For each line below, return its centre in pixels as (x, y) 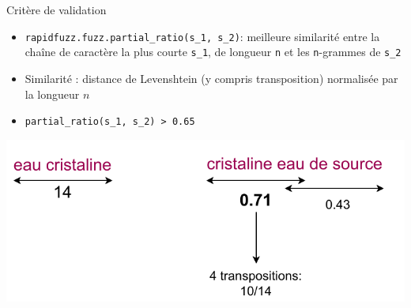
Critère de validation (57, 9)
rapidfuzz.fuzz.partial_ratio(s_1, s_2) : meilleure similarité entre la (202, 36)
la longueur (52, 94)
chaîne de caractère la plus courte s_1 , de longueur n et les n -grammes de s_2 (213, 52)
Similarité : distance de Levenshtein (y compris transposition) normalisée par (211, 78)
